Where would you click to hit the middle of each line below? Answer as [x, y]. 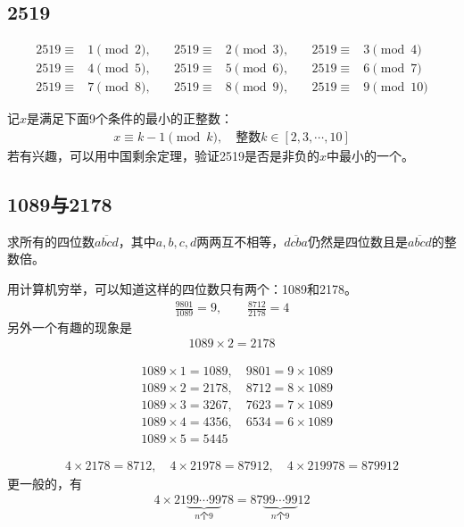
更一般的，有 [45, 483]
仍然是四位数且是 [358, 241]
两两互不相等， [240, 241]
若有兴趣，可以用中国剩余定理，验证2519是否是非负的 [163, 155]
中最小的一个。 [371, 155]
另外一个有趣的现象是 [70, 326]
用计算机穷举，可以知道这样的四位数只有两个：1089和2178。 [182, 288]
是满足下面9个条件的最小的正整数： [130, 118]
